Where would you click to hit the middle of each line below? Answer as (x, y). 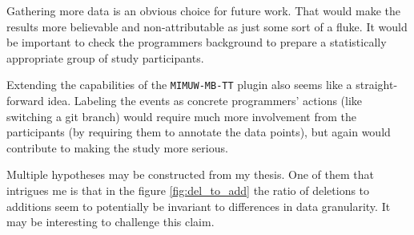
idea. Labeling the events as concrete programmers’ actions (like (205, 101)
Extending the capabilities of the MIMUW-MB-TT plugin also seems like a (179, 85)
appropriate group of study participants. (105, 57)
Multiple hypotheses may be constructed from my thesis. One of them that (190, 174)
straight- (377, 85)
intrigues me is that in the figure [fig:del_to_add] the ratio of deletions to (188, 190)
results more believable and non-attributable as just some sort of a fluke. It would (207, 26)
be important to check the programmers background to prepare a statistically (197, 42)
